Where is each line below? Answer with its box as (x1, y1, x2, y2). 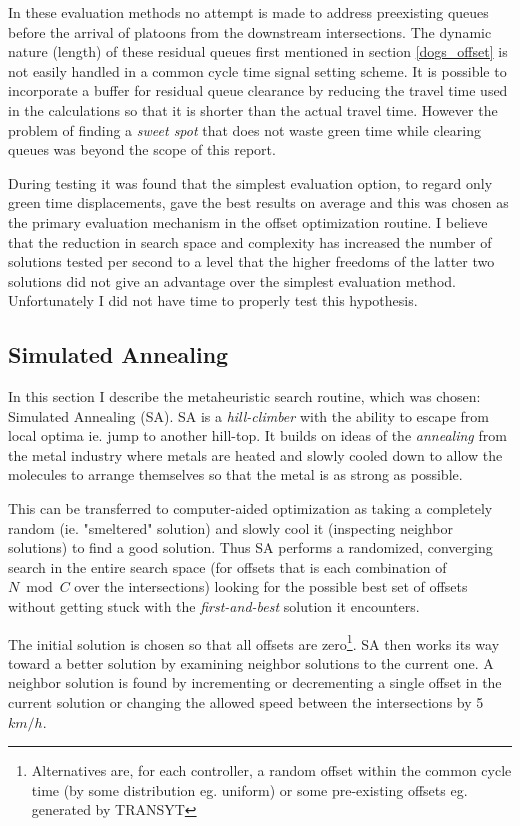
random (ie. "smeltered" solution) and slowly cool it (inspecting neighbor (8, 517, 453, 538)
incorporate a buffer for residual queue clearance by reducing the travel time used (8, 80, 508, 101)
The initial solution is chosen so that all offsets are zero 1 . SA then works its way (8, 630, 500, 654)
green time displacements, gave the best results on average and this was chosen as (8, 192, 509, 213)
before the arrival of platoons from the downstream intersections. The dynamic (8, 21, 492, 42)
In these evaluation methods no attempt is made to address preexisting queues (8, 2, 489, 22)
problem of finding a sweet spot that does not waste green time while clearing (8, 119, 481, 140)
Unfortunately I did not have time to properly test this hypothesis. (8, 290, 418, 311)
